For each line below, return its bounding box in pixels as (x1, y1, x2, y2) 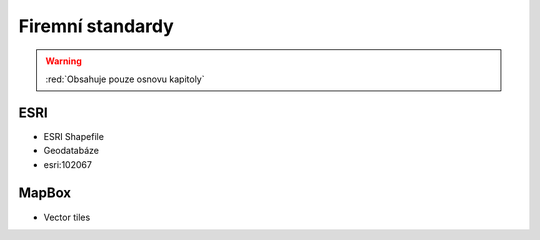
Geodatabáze (43, 145, 100, 157)
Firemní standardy (18, 15, 174, 37)
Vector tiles (43, 211, 91, 223)
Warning (45, 55, 82, 67)
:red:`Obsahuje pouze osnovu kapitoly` (45, 73, 205, 85)
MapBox (18, 185, 72, 202)
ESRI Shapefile (43, 130, 105, 142)
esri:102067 (43, 158, 92, 170)
